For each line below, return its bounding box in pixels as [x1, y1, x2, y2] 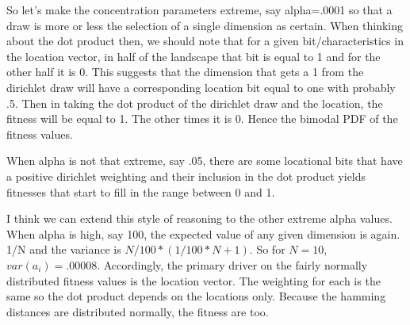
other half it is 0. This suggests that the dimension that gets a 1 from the [6, 63, 364, 80]
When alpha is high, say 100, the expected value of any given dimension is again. [6, 225, 400, 242]
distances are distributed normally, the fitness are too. [6, 303, 269, 319]
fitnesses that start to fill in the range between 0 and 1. [6, 183, 275, 200]
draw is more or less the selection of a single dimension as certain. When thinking [6, 17, 403, 33]
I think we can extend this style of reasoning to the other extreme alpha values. [6, 210, 393, 227]
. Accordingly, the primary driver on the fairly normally [97, 256, 368, 273]
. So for [249, 241, 285, 258]
